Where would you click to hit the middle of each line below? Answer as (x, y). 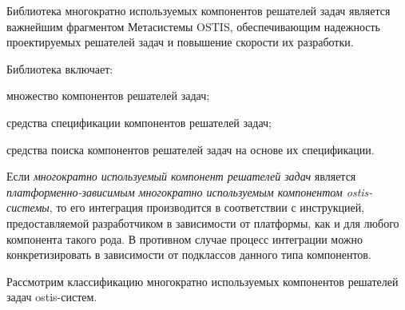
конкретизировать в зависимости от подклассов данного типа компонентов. (189, 254)
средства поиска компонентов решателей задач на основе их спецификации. (191, 149)
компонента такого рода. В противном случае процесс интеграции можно (185, 238)
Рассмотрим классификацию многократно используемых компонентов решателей (202, 281)
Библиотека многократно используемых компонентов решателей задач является (199, 10)
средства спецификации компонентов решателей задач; (139, 122)
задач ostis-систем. (52, 297)
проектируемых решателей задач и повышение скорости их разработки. (180, 42)
